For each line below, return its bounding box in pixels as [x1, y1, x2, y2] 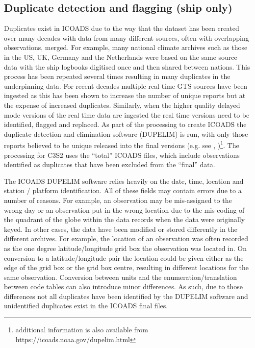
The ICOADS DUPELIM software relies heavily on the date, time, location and [4, 175, 244, 186]
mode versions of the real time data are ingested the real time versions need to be [4, 109, 250, 120]
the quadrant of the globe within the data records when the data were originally [4, 214, 245, 224]
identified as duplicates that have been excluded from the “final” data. [4, 159, 215, 170]
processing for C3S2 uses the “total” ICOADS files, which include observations [4, 149, 240, 160]
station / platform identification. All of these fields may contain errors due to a [4, 185, 242, 196]
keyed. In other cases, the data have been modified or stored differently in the [4, 224, 237, 234]
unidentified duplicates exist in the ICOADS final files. [4, 300, 168, 311]
